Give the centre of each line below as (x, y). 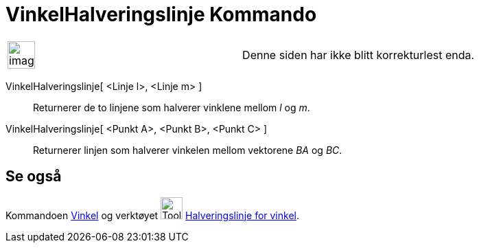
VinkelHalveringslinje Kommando (161, 14)
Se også (34, 177)
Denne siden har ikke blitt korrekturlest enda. (359, 55)
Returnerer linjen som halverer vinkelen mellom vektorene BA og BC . (188, 150)
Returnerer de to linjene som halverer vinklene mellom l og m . (172, 107)
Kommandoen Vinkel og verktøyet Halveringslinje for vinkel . (153, 215)
